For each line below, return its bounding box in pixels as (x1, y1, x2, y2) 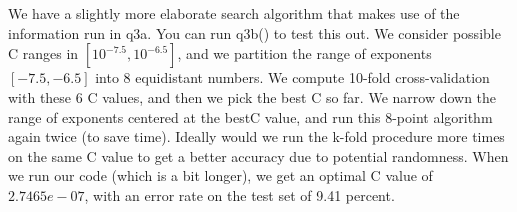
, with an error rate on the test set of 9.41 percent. (84, 184, 395, 205)
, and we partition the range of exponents (177, 43, 432, 64)
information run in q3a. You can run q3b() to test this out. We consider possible (8, 22, 501, 43)
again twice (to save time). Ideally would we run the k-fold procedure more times (8, 126, 505, 147)
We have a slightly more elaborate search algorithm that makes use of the (8, 3, 460, 24)
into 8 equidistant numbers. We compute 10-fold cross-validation (95, 67, 490, 88)
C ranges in (8, 43, 79, 64)
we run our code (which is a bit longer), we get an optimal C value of (8, 165, 433, 186)
